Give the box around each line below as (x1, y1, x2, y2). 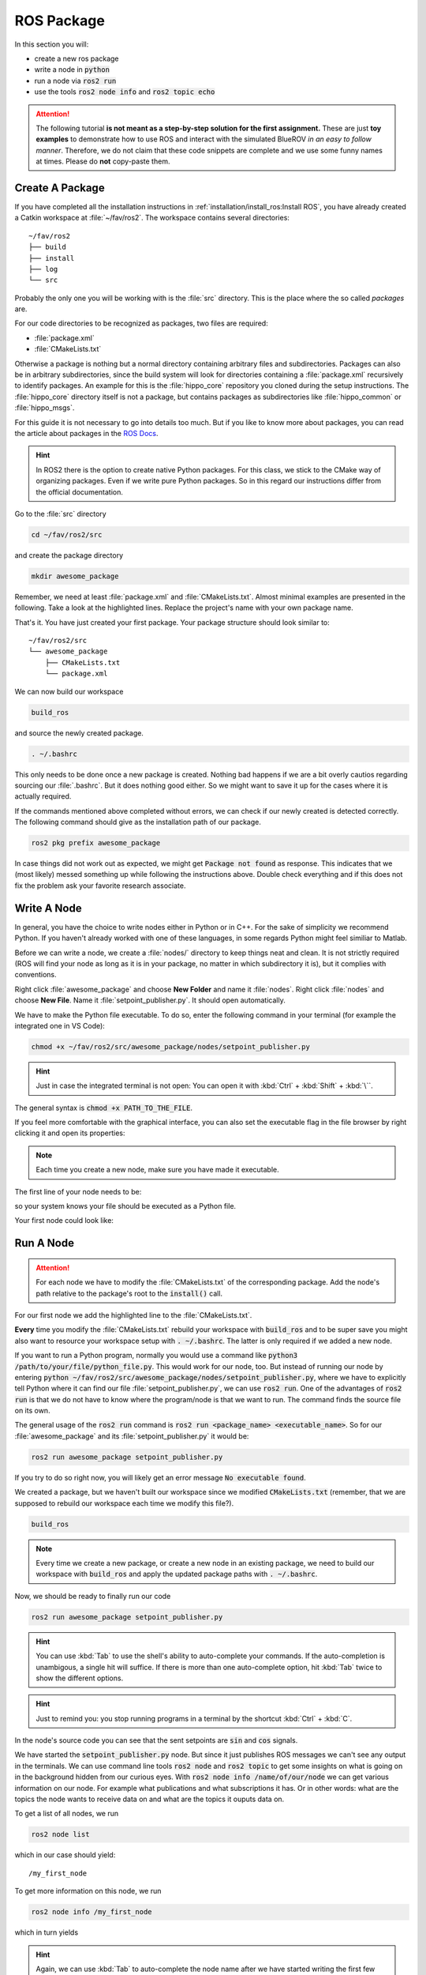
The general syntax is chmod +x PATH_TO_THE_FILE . (14, 1103, 193, 1112)
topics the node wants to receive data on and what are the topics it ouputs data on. (14, 1794, 285, 1804)
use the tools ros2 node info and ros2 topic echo (34, 87, 215, 96)
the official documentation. (35, 487, 124, 497)
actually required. (14, 792, 72, 801)
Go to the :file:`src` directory (14, 509, 106, 518)
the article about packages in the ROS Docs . (14, 429, 159, 438)
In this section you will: (14, 39, 89, 49)
